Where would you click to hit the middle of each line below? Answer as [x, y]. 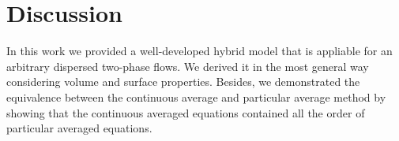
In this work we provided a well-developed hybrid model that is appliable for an [199, 51]
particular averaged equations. [79, 128]
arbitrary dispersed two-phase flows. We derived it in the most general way [188, 66]
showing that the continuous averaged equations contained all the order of [186, 112]
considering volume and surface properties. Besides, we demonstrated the [183, 82]
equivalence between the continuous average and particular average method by [196, 96]
